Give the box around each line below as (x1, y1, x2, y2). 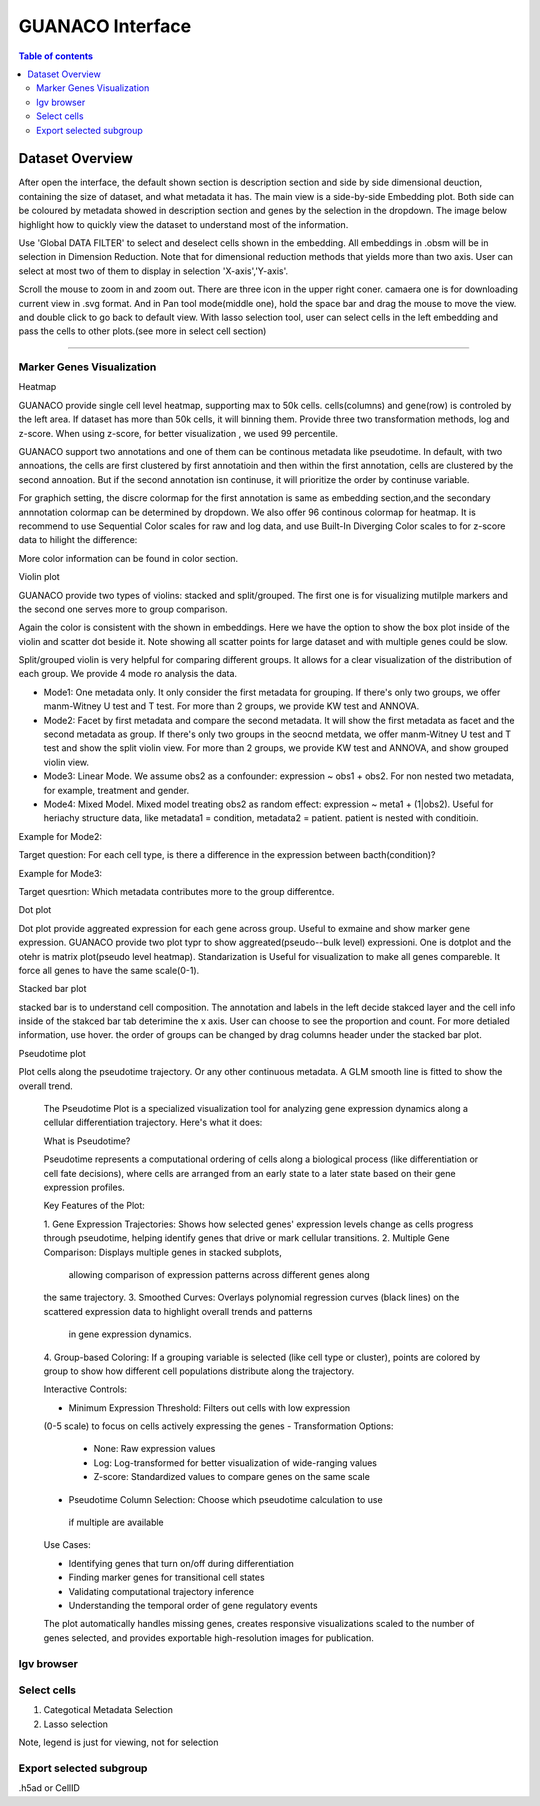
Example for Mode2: (18, 830, 102, 842)
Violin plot (18, 571, 60, 583)
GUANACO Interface (18, 15, 192, 37)
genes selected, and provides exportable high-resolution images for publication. (43, 1631, 375, 1644)
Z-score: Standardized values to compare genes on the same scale (93, 1471, 370, 1483)
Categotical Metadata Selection (43, 1704, 174, 1716)
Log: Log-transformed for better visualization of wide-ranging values (93, 1456, 377, 1469)
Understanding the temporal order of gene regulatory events (68, 1599, 319, 1611)
